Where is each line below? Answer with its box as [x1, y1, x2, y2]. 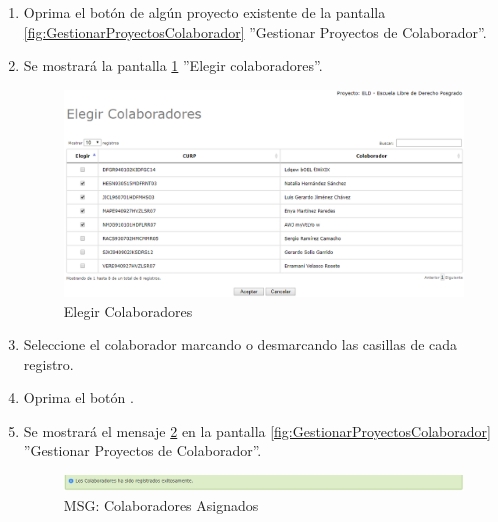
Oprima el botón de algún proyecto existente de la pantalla [23, 2, 386, 22]
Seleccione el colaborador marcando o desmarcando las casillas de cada [23, 334, 458, 355]
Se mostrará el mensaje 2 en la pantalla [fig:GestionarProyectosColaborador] [23, 420, 491, 441]
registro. [23, 353, 74, 374]
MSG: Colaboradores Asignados [63, 494, 259, 515]
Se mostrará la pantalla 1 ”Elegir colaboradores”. [23, 55, 323, 76]
